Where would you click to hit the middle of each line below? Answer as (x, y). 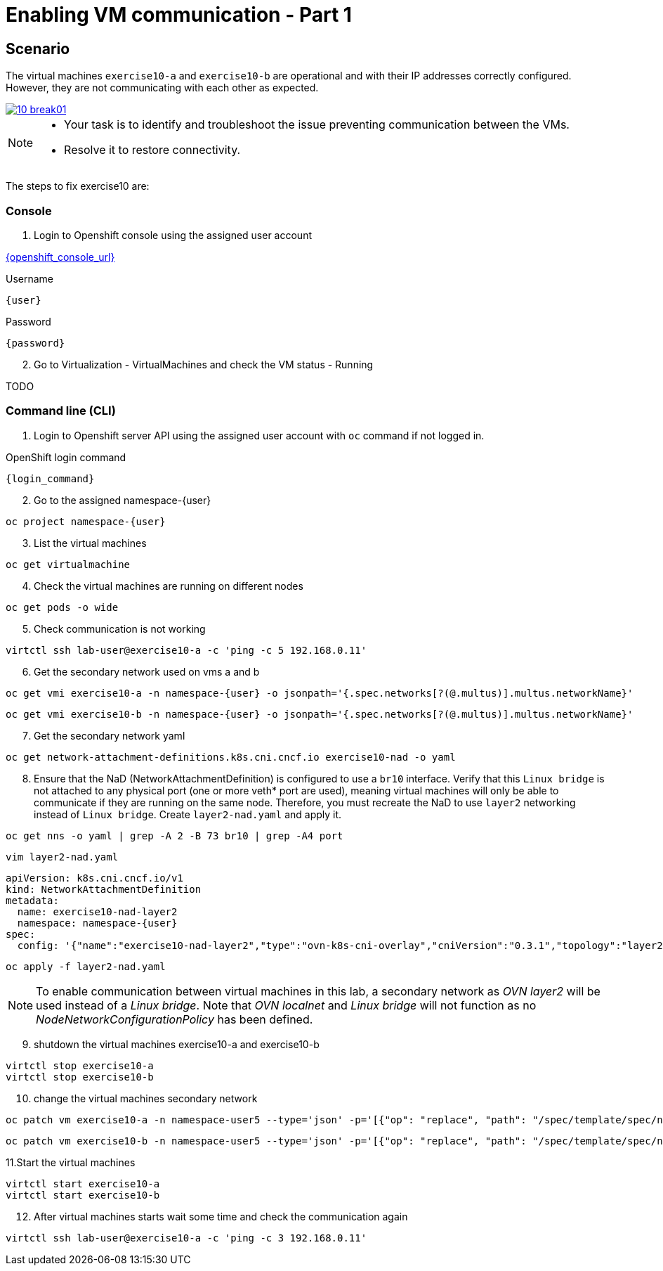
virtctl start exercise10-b (83, 1195)
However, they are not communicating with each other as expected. (162, 88)
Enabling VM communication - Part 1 (179, 15)
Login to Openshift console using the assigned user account (173, 235)
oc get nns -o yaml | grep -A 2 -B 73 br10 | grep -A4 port (175, 835)
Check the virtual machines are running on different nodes (169, 586)
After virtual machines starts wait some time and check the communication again (221, 1216)
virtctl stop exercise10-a (80, 1065)
